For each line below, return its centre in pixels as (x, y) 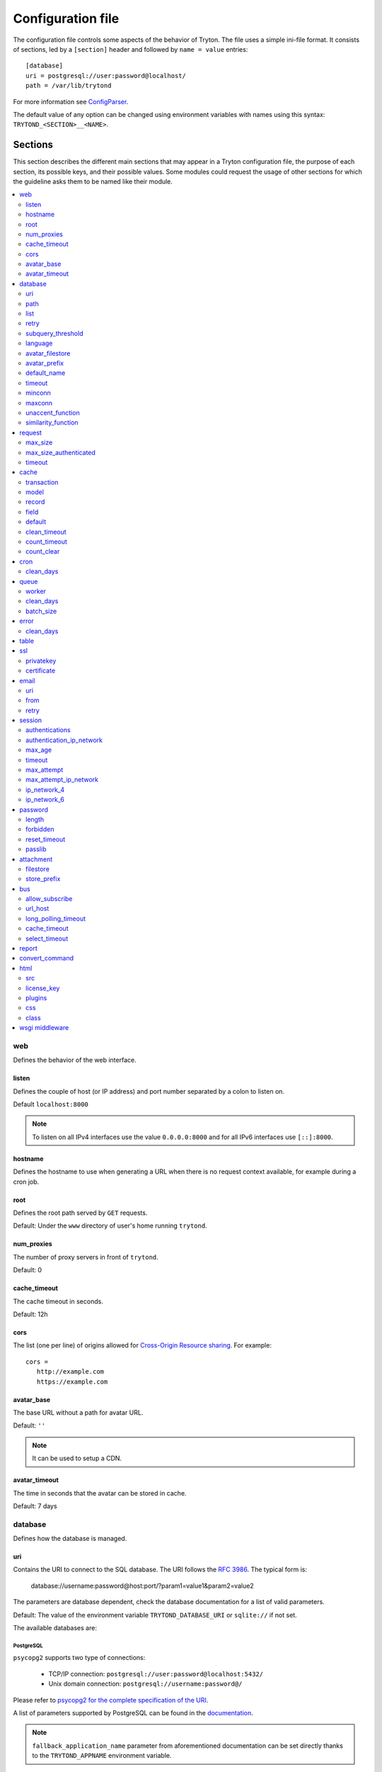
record (35, 502)
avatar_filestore (48, 353)
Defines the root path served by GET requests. (80, 1213)
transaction (42, 482)
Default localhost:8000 (51, 1104)
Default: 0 (28, 1270)
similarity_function (52, 422)
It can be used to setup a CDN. (77, 1458)
